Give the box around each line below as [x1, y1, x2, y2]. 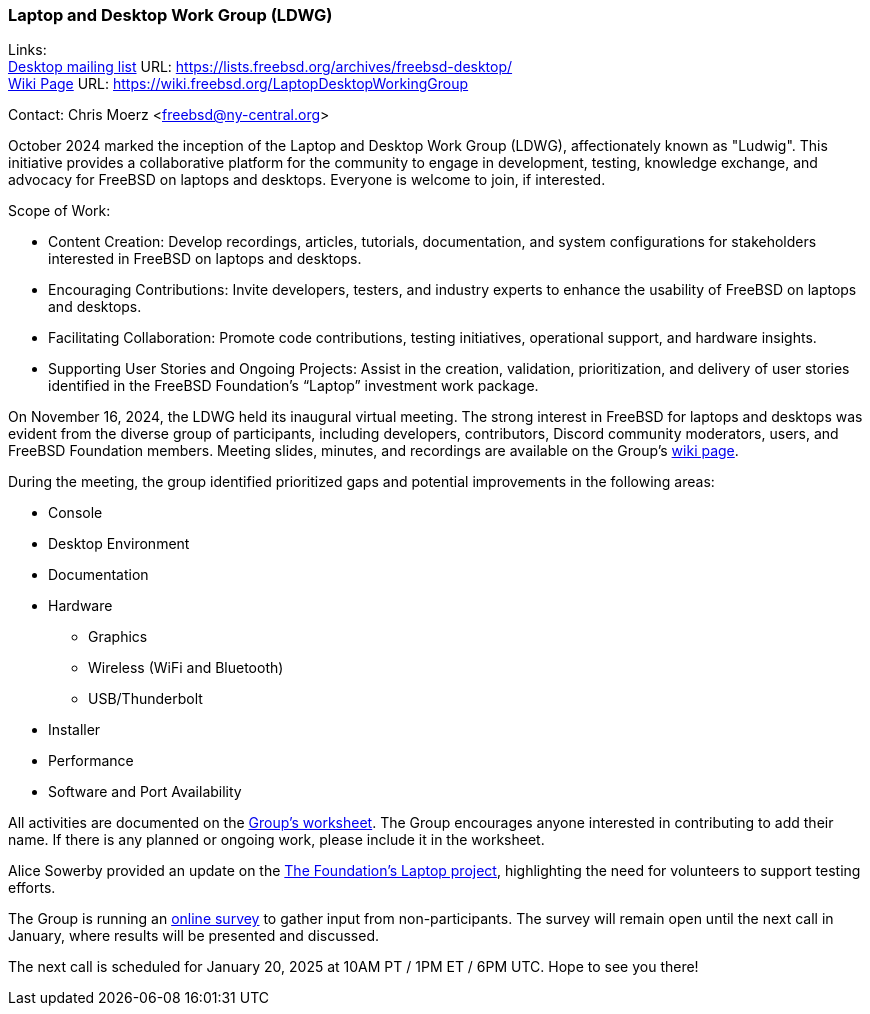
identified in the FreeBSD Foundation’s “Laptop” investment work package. [48, 377, 539, 395]
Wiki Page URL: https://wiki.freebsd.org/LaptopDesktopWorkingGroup [8, 75, 469, 93]
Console [48, 504, 103, 522]
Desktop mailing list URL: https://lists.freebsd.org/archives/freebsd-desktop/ [8, 58, 513, 76]
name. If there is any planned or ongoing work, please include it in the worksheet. [8, 831, 545, 849]
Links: [8, 41, 47, 59]
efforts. [8, 879, 56, 897]
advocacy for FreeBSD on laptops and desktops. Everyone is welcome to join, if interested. [8, 171, 606, 189]
